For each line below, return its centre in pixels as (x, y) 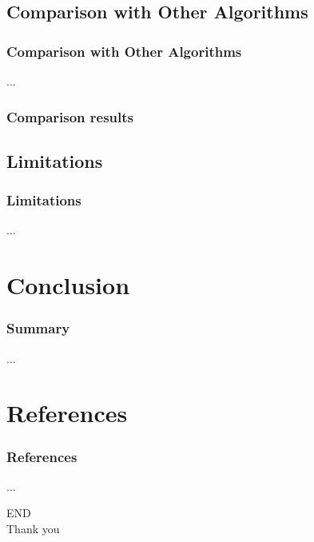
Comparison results (70, 116)
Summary (38, 328)
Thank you (33, 528)
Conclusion (68, 285)
